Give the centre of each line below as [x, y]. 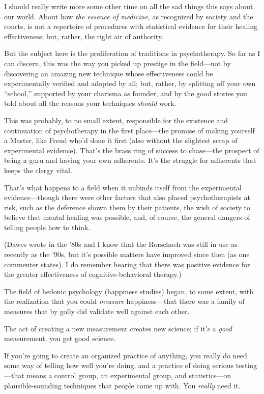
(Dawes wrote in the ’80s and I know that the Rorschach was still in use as [121, 244]
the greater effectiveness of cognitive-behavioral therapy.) [93, 274]
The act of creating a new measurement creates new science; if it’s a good [118, 328]
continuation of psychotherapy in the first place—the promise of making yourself [129, 130]
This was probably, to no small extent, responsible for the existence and [116, 120]
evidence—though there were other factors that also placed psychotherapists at [127, 197]
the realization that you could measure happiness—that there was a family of [124, 301]
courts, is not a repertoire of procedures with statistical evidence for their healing [131, 26]
